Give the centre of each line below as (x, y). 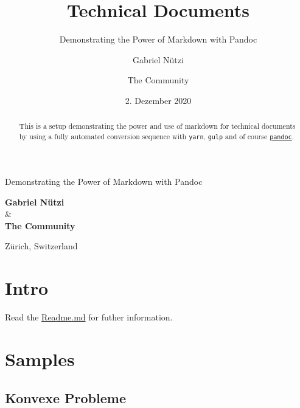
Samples (40, 358)
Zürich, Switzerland (41, 246)
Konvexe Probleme (65, 397)
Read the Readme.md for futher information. (89, 317)
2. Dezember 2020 (158, 100)
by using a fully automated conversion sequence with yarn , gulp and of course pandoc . (157, 136)
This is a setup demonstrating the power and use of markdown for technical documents (157, 126)
